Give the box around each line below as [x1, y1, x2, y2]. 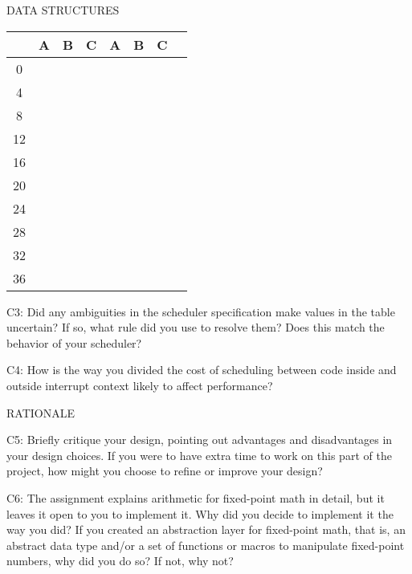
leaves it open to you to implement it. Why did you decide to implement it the [6, 505, 394, 522]
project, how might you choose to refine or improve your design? [6, 462, 323, 479]
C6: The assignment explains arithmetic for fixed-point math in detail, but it [6, 489, 385, 506]
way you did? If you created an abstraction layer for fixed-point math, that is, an [6, 521, 406, 538]
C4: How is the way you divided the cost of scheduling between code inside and [6, 361, 397, 378]
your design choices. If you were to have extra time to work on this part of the [6, 446, 392, 463]
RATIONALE [6, 404, 75, 421]
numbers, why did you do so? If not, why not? [6, 552, 234, 569]
